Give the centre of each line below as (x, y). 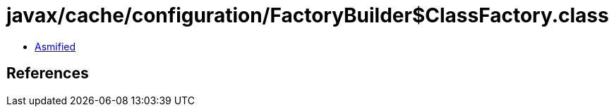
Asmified (55, 46)
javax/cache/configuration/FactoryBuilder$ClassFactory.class (308, 15)
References (48, 73)
